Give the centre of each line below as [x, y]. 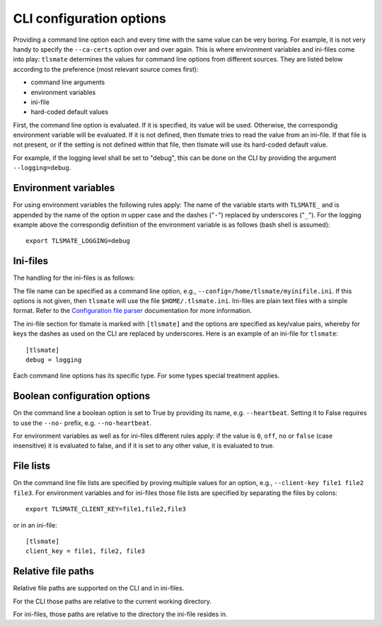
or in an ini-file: [35, 525]
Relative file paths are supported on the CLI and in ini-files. [99, 588]
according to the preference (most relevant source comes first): [106, 69]
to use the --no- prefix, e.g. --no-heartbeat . [82, 423]
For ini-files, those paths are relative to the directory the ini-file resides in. [120, 614]
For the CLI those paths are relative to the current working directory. [112, 601]
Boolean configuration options [82, 396]
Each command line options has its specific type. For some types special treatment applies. [146, 376]
